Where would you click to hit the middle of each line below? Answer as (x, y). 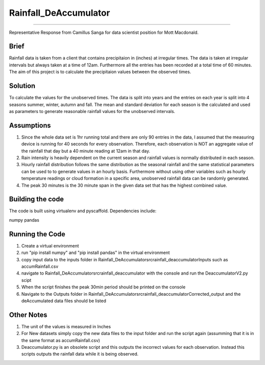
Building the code (36, 199)
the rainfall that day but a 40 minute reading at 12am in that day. (86, 151)
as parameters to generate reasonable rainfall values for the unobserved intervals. (92, 111)
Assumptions (30, 125)
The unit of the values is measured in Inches (66, 326)
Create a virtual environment (50, 246)
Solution (22, 86)
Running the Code (37, 234)
